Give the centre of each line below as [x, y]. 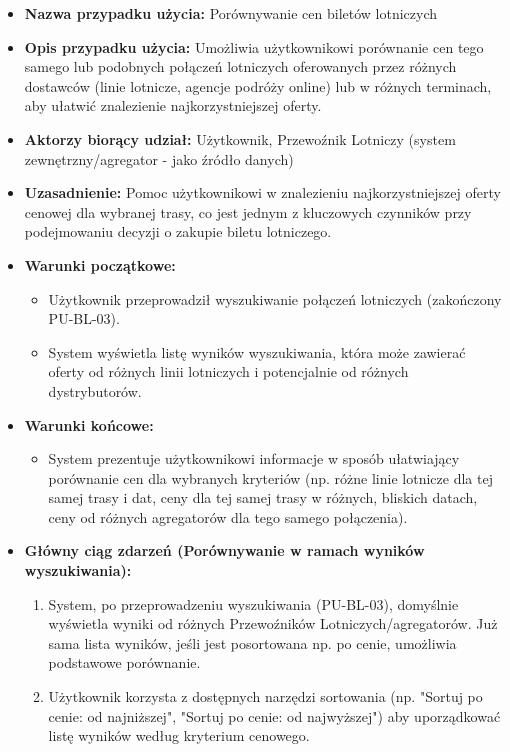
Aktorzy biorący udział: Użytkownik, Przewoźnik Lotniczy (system [240, 138]
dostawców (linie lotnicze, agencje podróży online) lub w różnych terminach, [258, 85]
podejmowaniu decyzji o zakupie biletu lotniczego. [178, 231]
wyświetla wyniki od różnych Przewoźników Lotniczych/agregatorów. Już [273, 623]
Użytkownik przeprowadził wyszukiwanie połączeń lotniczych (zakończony [275, 298]
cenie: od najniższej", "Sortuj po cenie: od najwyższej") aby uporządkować [274, 715]
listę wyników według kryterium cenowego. [179, 735]
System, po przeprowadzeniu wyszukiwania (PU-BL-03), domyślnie [253, 603]
